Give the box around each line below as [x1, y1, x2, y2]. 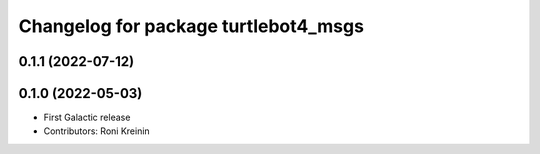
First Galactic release [43, 111, 131, 124]
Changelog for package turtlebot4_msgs [18, 15, 365, 37]
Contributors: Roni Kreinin [43, 125, 150, 137]
